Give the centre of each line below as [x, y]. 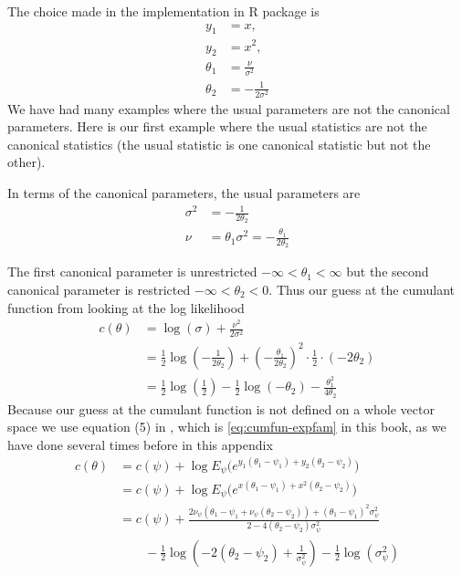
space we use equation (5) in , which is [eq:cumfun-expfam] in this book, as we [227, 427]
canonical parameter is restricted [99, 290]
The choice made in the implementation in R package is [163, 11]
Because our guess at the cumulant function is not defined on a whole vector [221, 408]
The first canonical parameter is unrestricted [132, 272]
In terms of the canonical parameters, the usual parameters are [184, 193]
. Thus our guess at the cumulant [362, 290]
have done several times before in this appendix [140, 444]
